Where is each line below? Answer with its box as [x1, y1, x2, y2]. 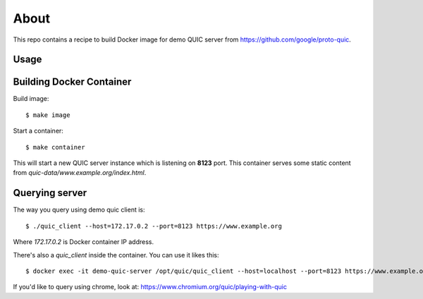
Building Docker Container [13, 76, 132, 88]
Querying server [13, 187, 87, 199]
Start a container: [13, 127, 63, 135]
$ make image [25, 111, 70, 119]
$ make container [25, 143, 85, 151]
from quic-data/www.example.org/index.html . [13, 169, 147, 177]
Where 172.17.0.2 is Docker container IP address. [13, 238, 154, 246]
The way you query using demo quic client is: [13, 205, 145, 214]
